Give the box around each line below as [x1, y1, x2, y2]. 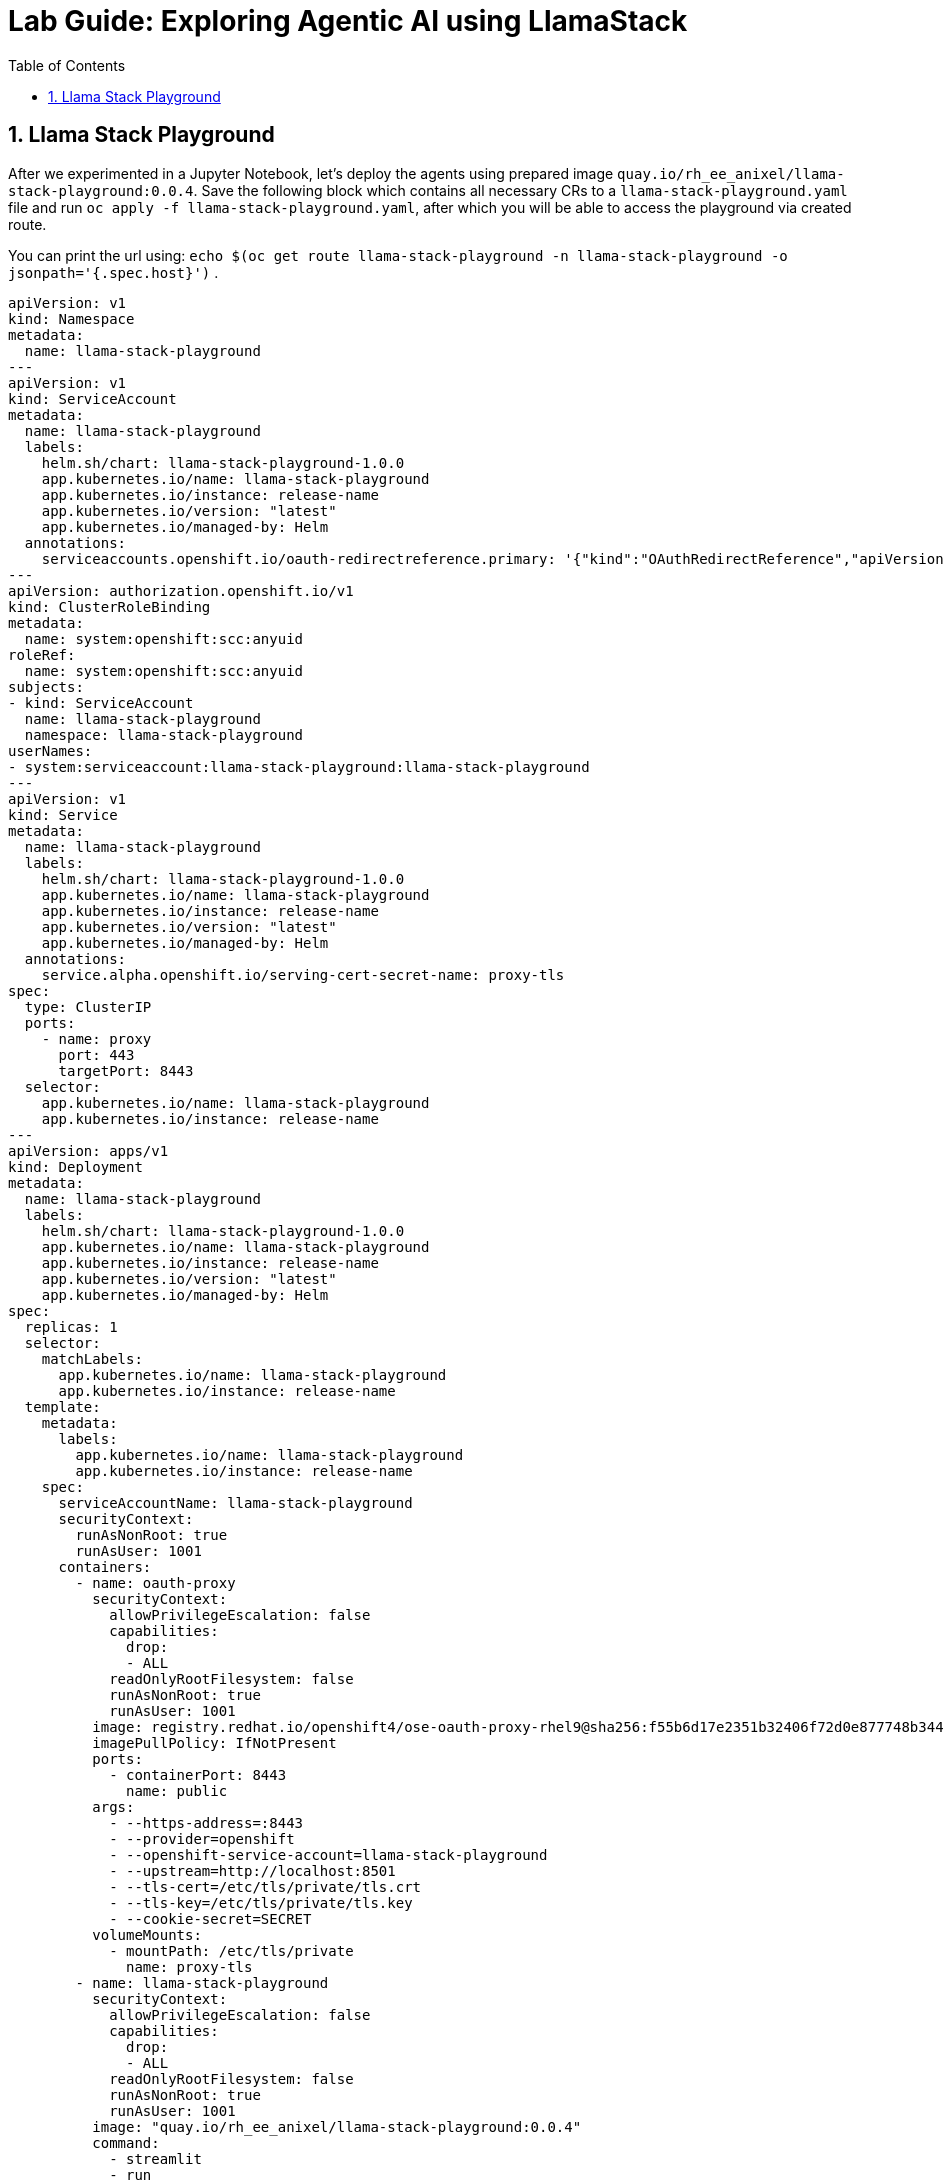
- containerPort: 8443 [109, 1766, 287, 1783]
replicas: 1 [24, 1318, 118, 1335]
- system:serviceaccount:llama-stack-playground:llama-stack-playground [8, 758, 590, 775]
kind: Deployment [8, 1158, 143, 1175]
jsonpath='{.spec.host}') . [8, 263, 219, 281]
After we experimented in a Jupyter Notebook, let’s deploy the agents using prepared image [8, 164, 614, 182]
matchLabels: [41, 1350, 143, 1367]
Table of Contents [8, 56, 126, 74]
